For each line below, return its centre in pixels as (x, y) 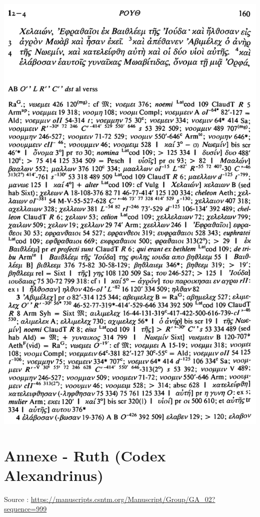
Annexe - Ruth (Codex (85, 455)
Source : (16, 499)
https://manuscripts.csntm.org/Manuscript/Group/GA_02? (123, 499)
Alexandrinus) (54, 475)
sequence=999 (25, 509)
